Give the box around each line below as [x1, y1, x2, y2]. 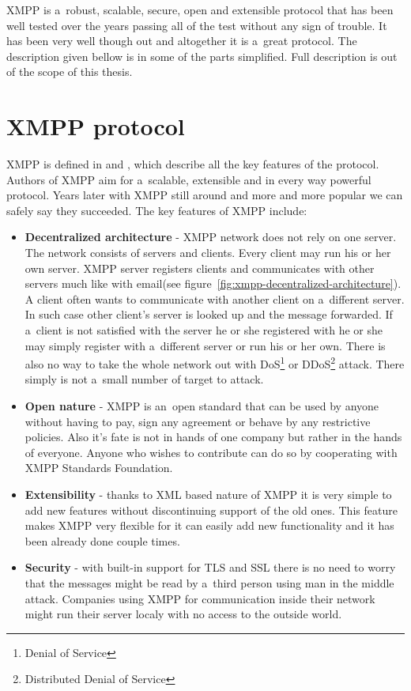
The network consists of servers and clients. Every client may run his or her [25, 244, 391, 261]
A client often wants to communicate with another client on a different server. [25, 290, 405, 307]
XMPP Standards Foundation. [25, 459, 173, 476]
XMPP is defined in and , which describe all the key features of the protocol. [6, 156, 379, 172]
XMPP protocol [6, 110, 185, 142]
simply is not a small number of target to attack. [25, 371, 264, 387]
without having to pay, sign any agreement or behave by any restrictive [25, 413, 371, 429]
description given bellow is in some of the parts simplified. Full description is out [6, 47, 398, 64]
